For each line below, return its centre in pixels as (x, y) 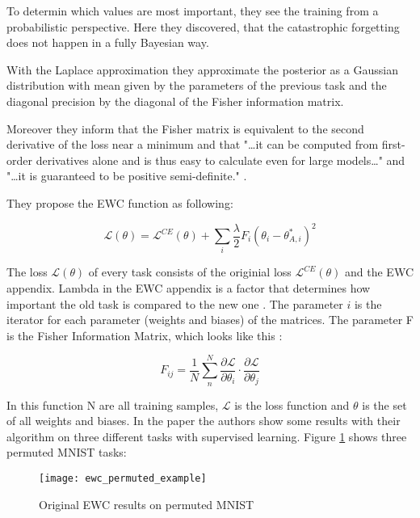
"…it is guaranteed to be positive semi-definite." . (127, 176)
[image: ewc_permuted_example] (123, 478)
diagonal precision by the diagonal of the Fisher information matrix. (175, 101)
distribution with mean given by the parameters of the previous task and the (197, 85)
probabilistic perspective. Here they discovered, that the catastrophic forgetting (203, 26)
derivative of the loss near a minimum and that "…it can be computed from (193, 144)
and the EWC (379, 272)
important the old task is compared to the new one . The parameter (175, 303)
